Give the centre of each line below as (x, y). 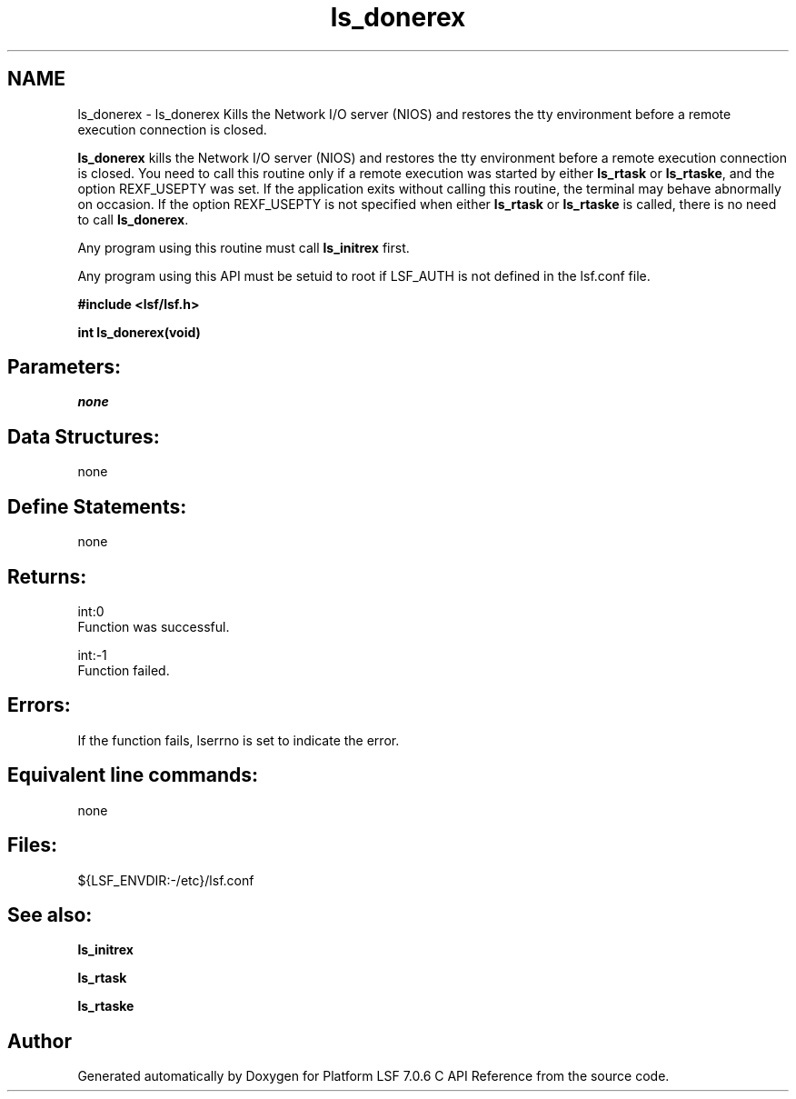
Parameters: (64, 367)
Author (40, 1041)
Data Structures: (84, 436)
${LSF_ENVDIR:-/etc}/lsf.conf (166, 880)
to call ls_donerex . (133, 219)
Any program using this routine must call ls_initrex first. (244, 247)
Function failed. (124, 670)
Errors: (39, 705)
